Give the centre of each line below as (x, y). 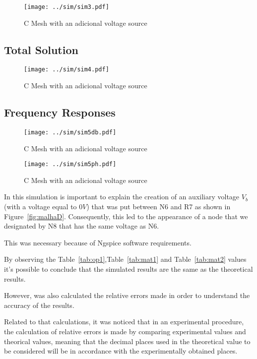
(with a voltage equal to (40, 206)
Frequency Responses (60, 112)
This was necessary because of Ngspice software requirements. (98, 242)
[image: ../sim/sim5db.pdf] (70, 132)
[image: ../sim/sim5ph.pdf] (70, 164)
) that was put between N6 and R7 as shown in (159, 206)
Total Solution (41, 49)
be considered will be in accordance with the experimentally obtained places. (121, 351)
